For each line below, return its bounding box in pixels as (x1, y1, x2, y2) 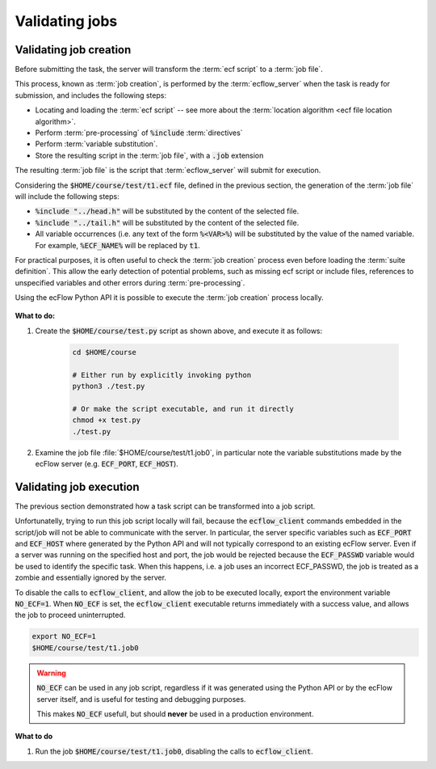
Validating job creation (15, 43, 132, 57)
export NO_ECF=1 (31, 632, 97, 641)
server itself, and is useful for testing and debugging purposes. (36, 694, 246, 704)
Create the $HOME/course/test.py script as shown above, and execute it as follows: (35, 326, 323, 336)
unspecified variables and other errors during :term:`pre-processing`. (15, 277, 245, 287)
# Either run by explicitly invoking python (72, 370, 252, 379)
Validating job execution (15, 480, 140, 493)
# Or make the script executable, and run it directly (72, 404, 294, 413)
